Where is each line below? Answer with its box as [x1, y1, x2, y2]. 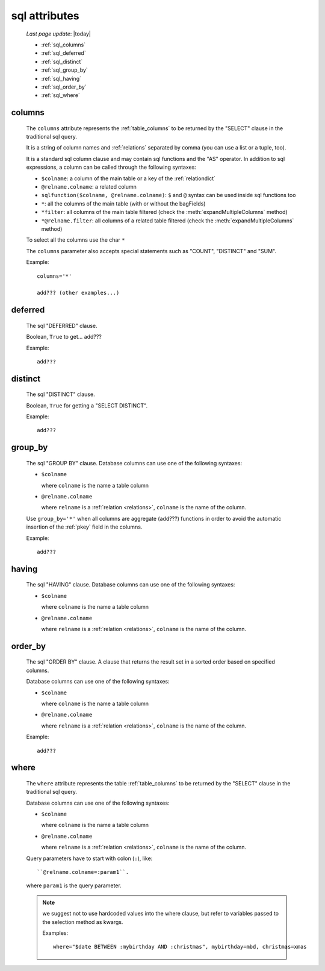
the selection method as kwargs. [42, 918, 123, 925]
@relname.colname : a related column [41, 183, 137, 190]
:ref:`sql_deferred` [41, 49, 87, 57]
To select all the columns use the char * [26, 236, 125, 244]
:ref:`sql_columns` [41, 41, 86, 48]
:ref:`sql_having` [41, 75, 81, 82]
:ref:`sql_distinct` [41, 58, 83, 65]
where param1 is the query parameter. [26, 882, 122, 889]
